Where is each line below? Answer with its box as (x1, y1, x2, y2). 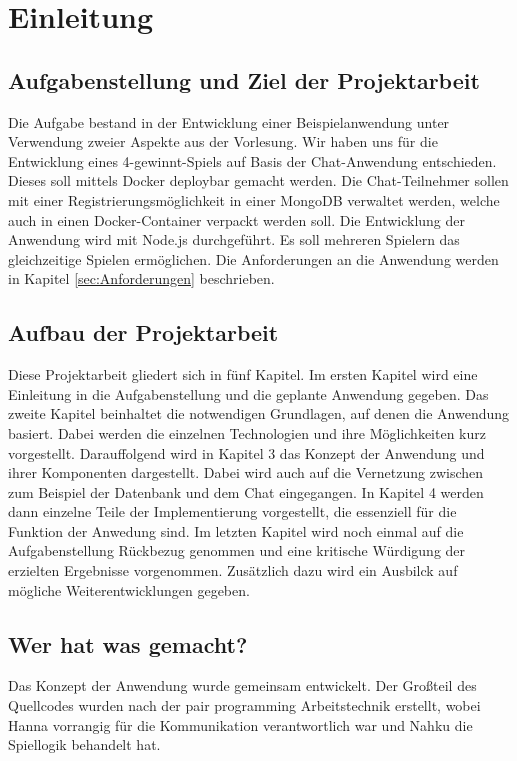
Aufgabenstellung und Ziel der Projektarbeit (8, 64, 480, 95)
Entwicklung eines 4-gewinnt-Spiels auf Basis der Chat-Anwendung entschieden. (8, 150, 497, 171)
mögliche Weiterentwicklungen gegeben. (8, 579, 250, 600)
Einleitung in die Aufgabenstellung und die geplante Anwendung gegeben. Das (8, 383, 489, 404)
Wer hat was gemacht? (8, 628, 248, 659)
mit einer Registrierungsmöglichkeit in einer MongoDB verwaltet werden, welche (8, 189, 500, 210)
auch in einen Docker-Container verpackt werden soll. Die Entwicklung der (8, 209, 466, 230)
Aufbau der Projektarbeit (8, 317, 279, 348)
